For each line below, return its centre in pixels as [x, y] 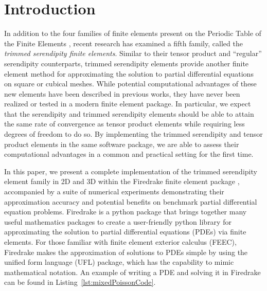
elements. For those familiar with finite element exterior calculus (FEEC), [120, 242]
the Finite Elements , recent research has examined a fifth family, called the [123, 43]
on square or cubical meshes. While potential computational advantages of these [130, 84]
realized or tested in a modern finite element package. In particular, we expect [128, 104]
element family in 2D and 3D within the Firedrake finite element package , [122, 181]
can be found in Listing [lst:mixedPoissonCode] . [80, 282]
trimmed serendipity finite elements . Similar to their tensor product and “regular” [133, 53]
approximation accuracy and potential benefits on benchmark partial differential [131, 201]
